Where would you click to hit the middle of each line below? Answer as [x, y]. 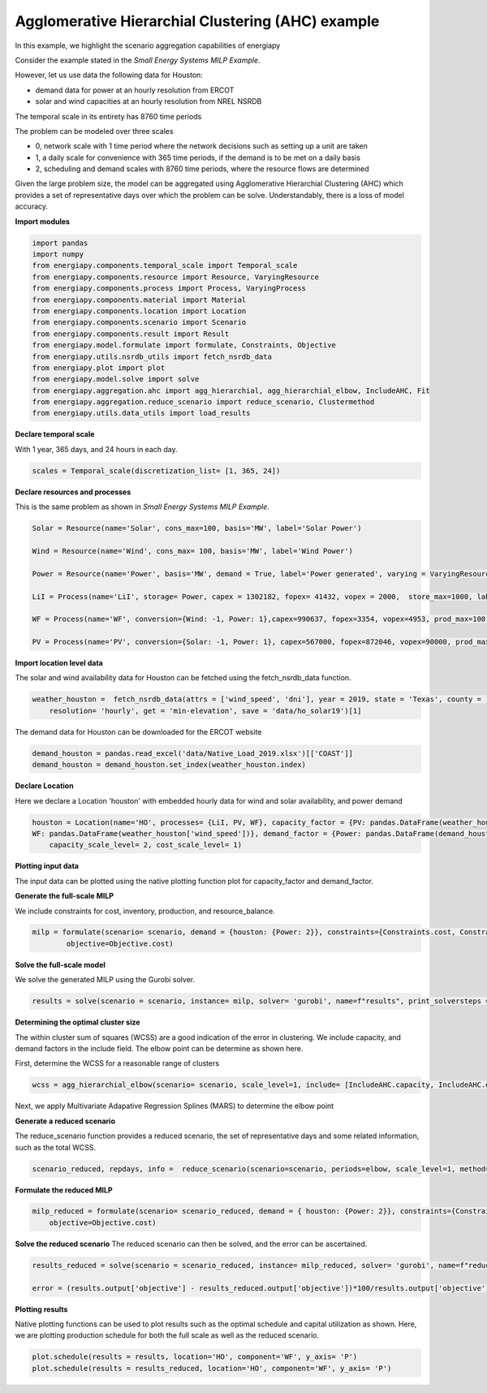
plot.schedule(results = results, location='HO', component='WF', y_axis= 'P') [195, 1357]
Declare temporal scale [55, 434]
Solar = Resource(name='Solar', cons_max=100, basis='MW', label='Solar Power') [197, 528]
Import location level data [59, 663]
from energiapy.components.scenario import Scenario [139, 322]
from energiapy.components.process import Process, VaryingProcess [169, 289]
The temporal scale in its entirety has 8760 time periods [108, 116]
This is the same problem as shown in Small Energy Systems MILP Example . [142, 507]
